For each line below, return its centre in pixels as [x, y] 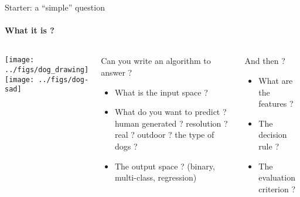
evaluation [277, 177]
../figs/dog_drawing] [47, 70]
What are [276, 80]
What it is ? [30, 30]
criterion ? [277, 188]
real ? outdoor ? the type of [164, 135]
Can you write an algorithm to [156, 61]
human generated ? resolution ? [171, 123]
